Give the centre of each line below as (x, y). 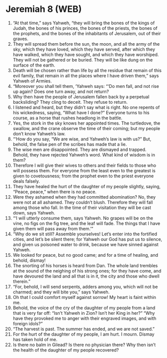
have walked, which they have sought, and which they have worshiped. (86, 54)
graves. (21, 39)
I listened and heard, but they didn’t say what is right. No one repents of (86, 107)
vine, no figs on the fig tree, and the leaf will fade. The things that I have (86, 223)
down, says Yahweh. (34, 213)
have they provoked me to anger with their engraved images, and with (84, 318)
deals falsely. (26, 181)
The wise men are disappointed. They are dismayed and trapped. (80, 149)
